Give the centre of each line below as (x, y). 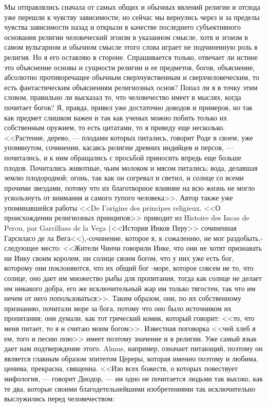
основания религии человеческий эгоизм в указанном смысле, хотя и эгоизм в (126, 37)
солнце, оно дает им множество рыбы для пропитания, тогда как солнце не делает (133, 278)
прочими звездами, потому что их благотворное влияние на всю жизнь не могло (130, 187)
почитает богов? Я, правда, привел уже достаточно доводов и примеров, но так (128, 107)
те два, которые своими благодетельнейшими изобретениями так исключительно (130, 388)
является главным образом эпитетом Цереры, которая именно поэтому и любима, (131, 358)
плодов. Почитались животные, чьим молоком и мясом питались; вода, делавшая (131, 167)
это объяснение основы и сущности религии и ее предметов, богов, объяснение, (130, 67)
